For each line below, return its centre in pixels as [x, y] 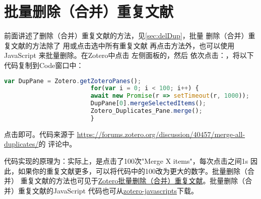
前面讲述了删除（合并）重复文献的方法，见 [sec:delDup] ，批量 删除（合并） [126, 36]
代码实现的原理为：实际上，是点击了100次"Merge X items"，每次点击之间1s [126, 160]
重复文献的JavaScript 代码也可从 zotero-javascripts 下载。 [108, 190]
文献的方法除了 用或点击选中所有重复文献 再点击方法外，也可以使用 [123, 45]
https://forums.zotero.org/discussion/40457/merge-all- [161, 134]
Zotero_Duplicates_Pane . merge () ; [146, 111]
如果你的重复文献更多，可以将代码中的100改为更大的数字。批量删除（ [133, 171]
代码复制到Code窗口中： [44, 65]
